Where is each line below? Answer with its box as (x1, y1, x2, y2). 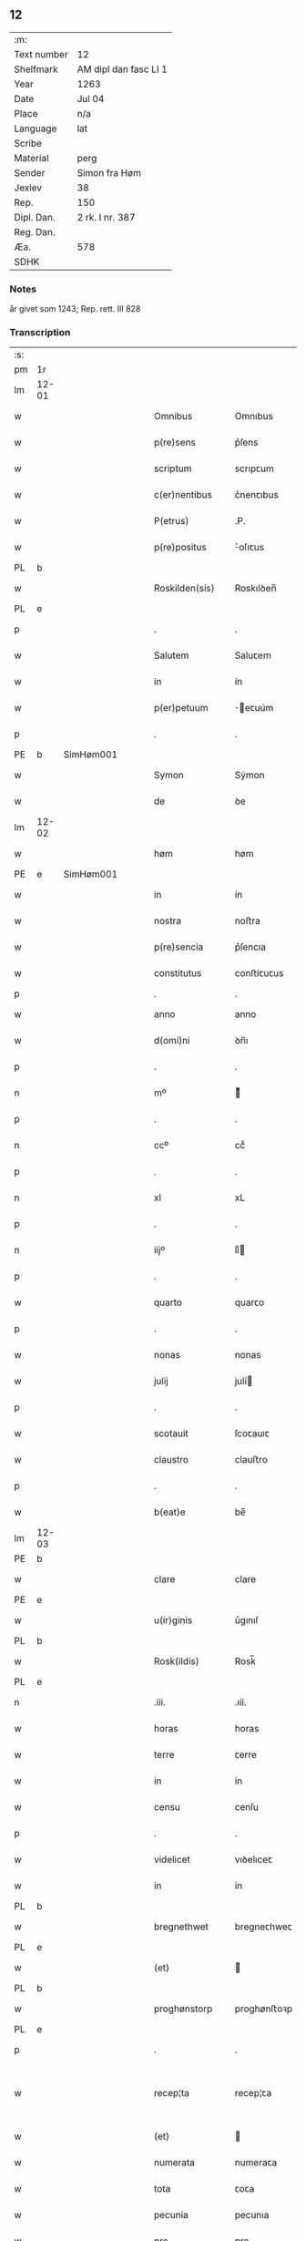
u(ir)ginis (153, 1614, 193, 1627)
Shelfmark (14, 63, 58, 76)
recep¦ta (153, 2087, 189, 2100)
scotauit (153, 1427, 189, 1440)
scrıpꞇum (234, 462, 275, 475)
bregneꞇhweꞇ (234, 1920, 293, 1933)
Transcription (9, 326, 71, 339)
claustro (153, 1454, 189, 1466)
